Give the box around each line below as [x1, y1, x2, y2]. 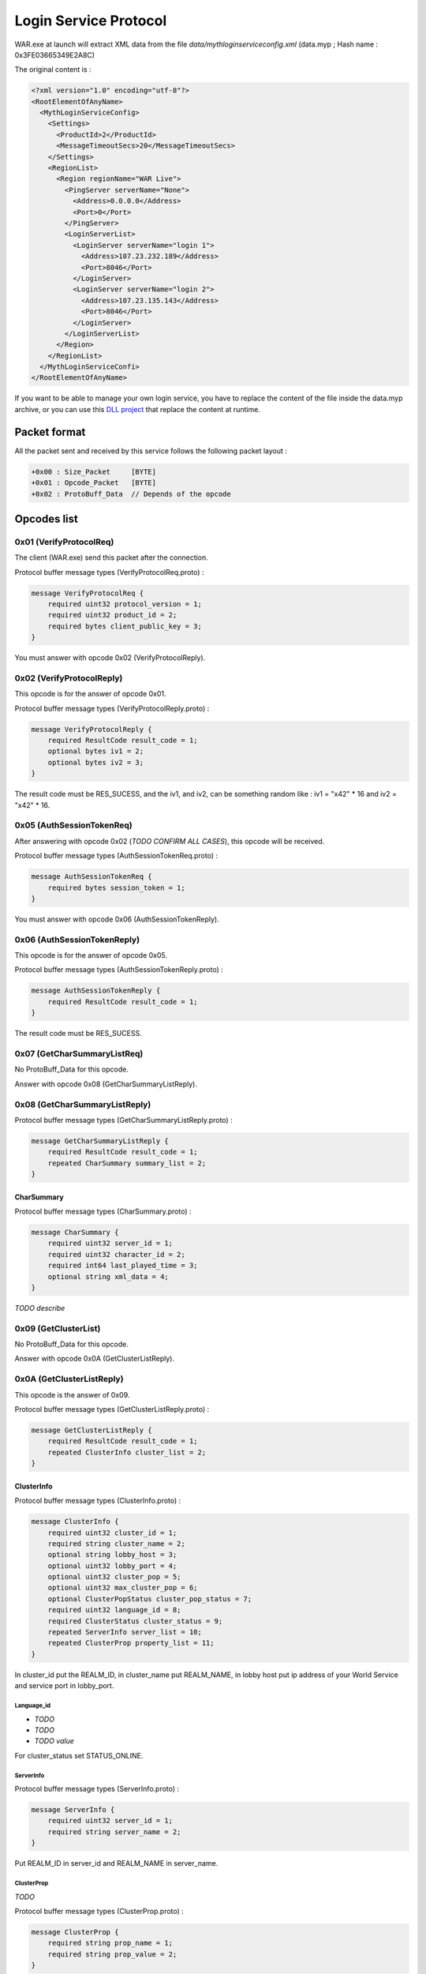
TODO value [34, 1736, 75, 1746]
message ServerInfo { [31, 1805, 115, 1815]
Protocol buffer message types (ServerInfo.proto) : [14, 1784, 180, 1794]
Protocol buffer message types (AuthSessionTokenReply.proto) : [14, 965, 224, 974]
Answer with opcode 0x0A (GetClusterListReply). [14, 1354, 175, 1364]
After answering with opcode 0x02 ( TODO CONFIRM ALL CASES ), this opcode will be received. [14, 836, 325, 846]
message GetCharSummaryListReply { [31, 1136, 169, 1145]
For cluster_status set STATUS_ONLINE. [14, 1751, 144, 1760]
